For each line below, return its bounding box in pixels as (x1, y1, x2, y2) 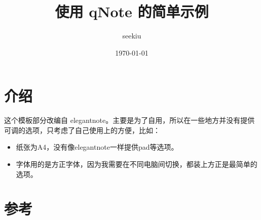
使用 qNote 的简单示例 (55, 1, 209, 22)
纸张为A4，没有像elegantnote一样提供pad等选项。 (16, 142, 178, 152)
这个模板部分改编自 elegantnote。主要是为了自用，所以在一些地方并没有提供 (4, 115, 255, 125)
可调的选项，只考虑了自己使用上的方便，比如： (4, 124, 160, 135)
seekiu (122, 30, 141, 41)
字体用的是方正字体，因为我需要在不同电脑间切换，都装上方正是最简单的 (16, 159, 257, 169)
